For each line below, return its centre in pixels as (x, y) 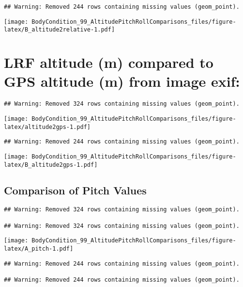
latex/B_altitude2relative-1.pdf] (60, 30)
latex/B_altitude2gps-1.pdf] (51, 165)
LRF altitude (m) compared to (109, 62)
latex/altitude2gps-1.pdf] (47, 127)
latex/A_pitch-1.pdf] (39, 249)
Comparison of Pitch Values (75, 190)
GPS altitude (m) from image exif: (122, 81)
